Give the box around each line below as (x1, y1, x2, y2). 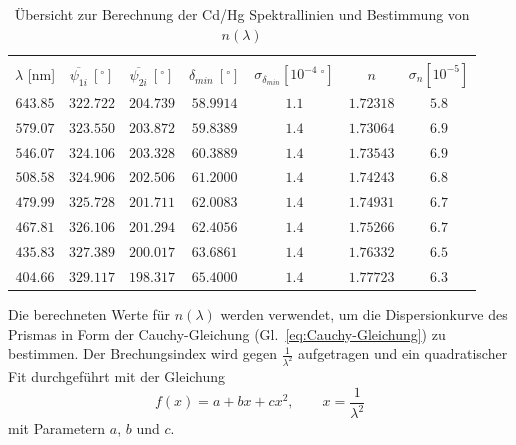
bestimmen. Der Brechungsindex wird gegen (8, 343, 277, 364)
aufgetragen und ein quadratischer (298, 343, 508, 364)
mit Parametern (8, 418, 106, 438)
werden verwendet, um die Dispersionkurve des (220, 303, 508, 324)
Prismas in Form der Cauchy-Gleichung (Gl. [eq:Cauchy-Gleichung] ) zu (8, 323, 446, 344)
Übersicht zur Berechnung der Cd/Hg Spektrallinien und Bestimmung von (14, 4, 470, 24)
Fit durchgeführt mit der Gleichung (8, 366, 226, 386)
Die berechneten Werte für (8, 303, 171, 324)
